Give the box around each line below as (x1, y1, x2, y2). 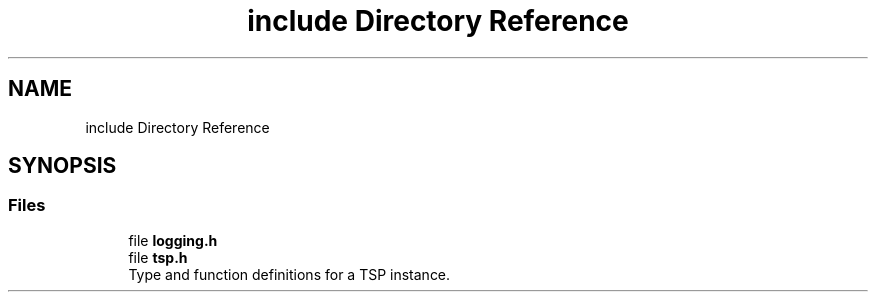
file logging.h (128, 231, 218, 249)
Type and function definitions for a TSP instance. (128, 265, 451, 283)
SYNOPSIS (8, 153, 117, 179)
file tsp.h (128, 248, 188, 266)
